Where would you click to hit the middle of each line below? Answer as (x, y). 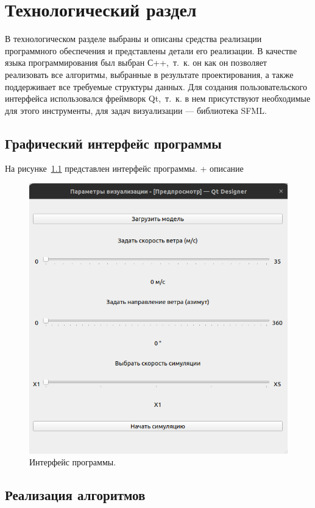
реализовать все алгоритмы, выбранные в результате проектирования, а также (149, 74)
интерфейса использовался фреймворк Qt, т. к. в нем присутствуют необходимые (158, 98)
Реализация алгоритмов (75, 495)
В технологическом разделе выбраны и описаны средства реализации (133, 39)
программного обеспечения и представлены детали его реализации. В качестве (151, 50)
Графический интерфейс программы (113, 143)
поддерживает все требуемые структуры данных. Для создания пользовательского (156, 86)
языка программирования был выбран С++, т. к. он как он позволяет (136, 62)
